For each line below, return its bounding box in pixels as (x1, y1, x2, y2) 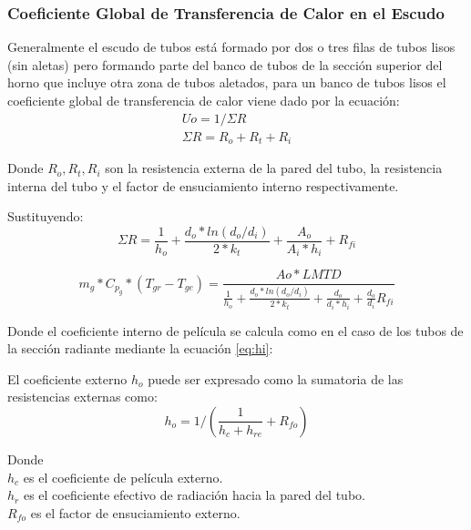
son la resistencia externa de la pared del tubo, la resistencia (105, 158, 443, 178)
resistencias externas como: (7, 387, 158, 406)
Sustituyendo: (7, 207, 84, 226)
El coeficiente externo (7, 369, 128, 388)
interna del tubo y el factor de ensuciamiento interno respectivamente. (7, 176, 399, 195)
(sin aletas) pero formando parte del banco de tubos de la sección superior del (7, 55, 443, 74)
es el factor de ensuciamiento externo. (30, 503, 241, 522)
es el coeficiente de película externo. (23, 467, 223, 486)
